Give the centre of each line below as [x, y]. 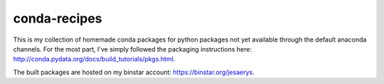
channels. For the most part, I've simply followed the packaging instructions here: [133, 49]
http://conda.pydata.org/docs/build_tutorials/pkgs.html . [94, 59]
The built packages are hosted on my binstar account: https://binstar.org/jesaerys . [134, 72]
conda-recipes [58, 18]
